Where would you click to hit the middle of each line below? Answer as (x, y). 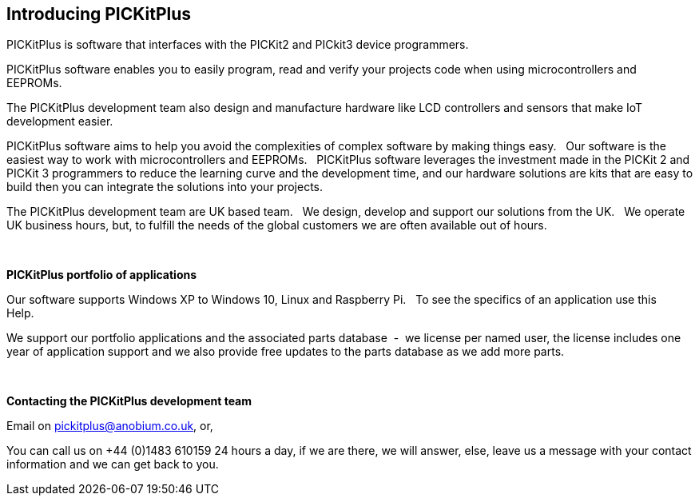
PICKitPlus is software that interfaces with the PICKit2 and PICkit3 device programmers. (238, 45)
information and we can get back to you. (113, 464)
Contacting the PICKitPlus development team (129, 401)
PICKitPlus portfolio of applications (102, 275)
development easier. (60, 122)
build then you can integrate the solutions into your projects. (165, 187)
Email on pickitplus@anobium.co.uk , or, (110, 426)
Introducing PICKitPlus (99, 14)
